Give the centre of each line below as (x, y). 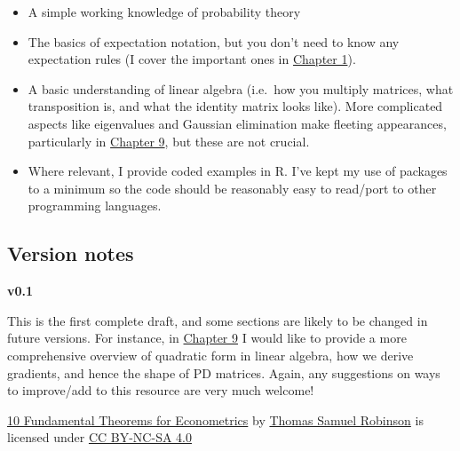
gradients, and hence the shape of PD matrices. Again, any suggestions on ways (224, 372)
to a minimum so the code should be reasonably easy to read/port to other (232, 188)
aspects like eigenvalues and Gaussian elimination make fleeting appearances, (237, 123)
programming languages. (95, 206)
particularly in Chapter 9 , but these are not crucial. (169, 141)
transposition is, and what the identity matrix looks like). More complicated (235, 106)
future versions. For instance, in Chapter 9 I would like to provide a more (207, 338)
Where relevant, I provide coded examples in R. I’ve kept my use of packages (238, 171)
